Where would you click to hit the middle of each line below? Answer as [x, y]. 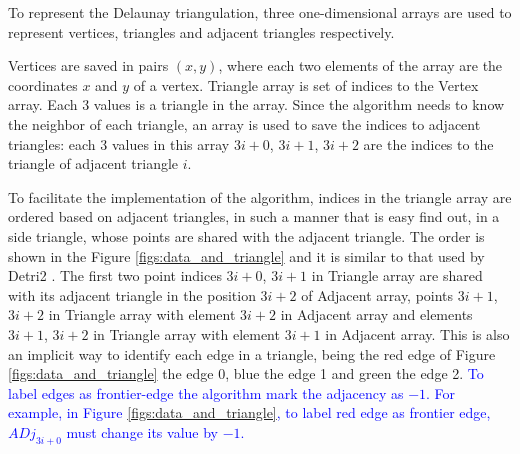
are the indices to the [428, 143]
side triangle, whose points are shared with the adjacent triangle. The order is [246, 235]
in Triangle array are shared [397, 275]
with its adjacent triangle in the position [132, 294]
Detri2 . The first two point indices [115, 275]
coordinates [43, 84]
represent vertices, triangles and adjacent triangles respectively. [201, 31]
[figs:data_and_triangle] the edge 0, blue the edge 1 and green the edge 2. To [246, 373]
